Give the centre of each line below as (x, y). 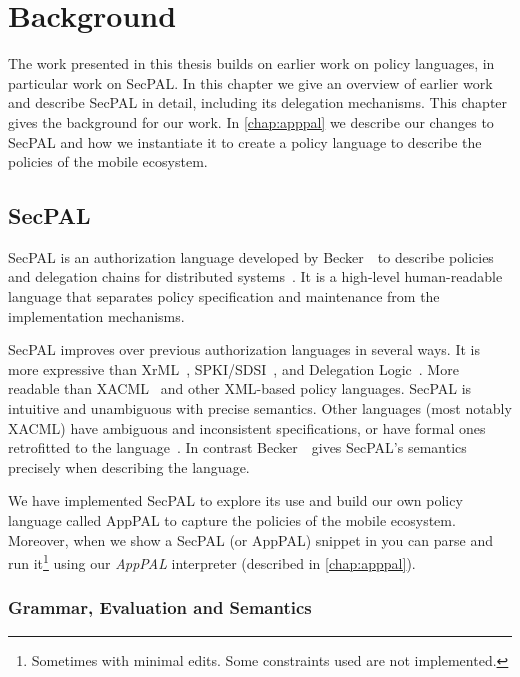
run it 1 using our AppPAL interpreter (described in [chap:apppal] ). (212, 561)
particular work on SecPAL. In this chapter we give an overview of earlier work (250, 82)
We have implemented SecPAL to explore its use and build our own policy (235, 500)
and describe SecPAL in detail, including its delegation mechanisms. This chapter (258, 102)
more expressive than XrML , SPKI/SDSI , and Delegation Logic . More (233, 368)
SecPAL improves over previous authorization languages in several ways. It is (244, 349)
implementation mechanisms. (96, 315)
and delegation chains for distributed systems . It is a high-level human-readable (255, 276)
